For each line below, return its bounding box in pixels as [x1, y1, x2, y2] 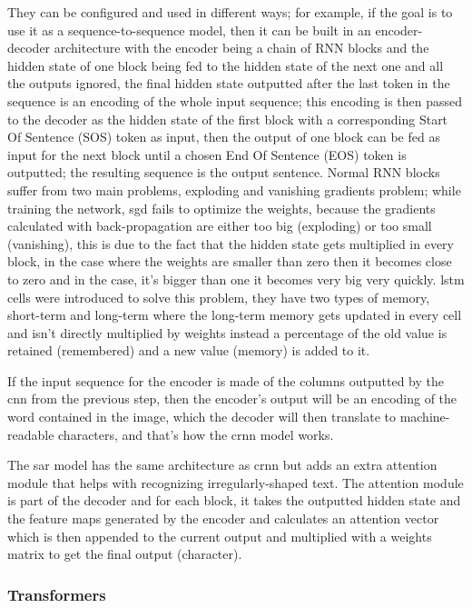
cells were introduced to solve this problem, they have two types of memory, [7, 287, 430, 306]
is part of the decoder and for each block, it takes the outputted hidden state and [7, 491, 461, 510]
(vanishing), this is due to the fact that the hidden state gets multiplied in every [7, 234, 454, 253]
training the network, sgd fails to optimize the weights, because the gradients [7, 198, 436, 217]
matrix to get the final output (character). [7, 544, 242, 563]
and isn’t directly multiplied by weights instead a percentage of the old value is [7, 323, 447, 342]
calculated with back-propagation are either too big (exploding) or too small [7, 216, 432, 235]
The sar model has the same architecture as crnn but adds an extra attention [7, 455, 438, 474]
